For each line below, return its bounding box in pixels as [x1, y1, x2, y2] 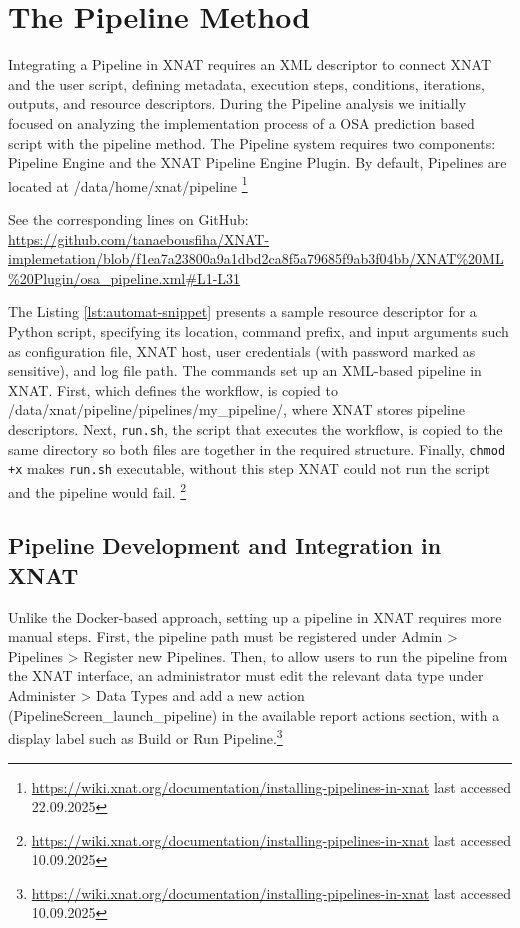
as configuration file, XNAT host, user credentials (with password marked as [8, 340, 476, 361]
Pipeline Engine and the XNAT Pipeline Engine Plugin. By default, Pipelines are [8, 152, 507, 173]
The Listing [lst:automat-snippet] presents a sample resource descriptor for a [8, 301, 477, 322]
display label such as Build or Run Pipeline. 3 [8, 725, 283, 748]
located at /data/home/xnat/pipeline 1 [8, 172, 248, 196]
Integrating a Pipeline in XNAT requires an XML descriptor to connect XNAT [8, 54, 491, 75]
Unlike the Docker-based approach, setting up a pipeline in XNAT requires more [8, 606, 502, 627]
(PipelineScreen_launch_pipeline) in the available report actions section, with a [8, 704, 500, 725]
